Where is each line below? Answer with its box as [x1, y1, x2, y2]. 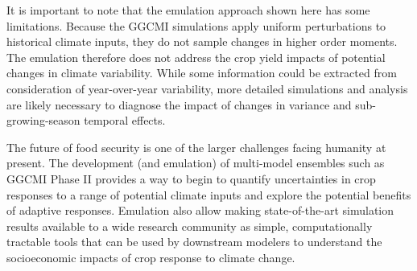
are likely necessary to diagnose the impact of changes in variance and [6, 96, 352, 113]
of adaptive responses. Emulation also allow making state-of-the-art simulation [6, 202, 394, 219]
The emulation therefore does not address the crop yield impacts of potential [6, 48, 386, 65]
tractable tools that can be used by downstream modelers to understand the [6, 233, 382, 250]
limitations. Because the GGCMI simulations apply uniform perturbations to [6, 17, 386, 34]
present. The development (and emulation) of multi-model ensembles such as [6, 154, 385, 171]
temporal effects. [84, 112, 166, 129]
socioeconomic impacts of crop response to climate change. [6, 248, 295, 265]
